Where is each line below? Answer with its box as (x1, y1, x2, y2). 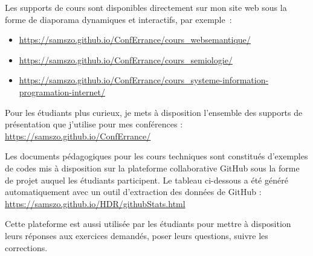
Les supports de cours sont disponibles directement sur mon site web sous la (5, 1, 287, 13)
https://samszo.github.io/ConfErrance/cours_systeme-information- (19, 74, 269, 86)
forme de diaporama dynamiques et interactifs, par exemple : (5, 13, 232, 25)
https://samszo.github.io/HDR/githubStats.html (5, 197, 186, 210)
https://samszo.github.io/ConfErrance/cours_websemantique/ (19, 33, 251, 46)
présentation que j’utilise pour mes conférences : (5, 118, 183, 130)
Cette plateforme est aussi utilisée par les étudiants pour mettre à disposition (5, 217, 291, 230)
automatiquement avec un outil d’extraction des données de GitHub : (5, 185, 262, 198)
